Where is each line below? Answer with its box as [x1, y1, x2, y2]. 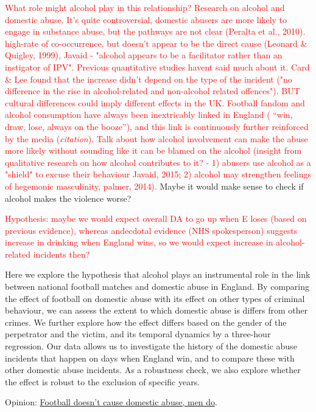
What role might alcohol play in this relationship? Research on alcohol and [5, 1, 285, 13]
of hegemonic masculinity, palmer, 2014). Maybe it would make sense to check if [5, 179, 304, 192]
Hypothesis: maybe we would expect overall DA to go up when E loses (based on [5, 212, 307, 225]
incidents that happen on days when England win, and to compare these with [5, 351, 295, 364]
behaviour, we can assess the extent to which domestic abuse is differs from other [5, 304, 308, 317]
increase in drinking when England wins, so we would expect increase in [5, 236, 273, 249]
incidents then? [33, 247, 90, 260]
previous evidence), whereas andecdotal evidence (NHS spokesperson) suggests [5, 224, 298, 236]
